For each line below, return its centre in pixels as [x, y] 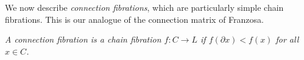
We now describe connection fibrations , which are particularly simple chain [144, 7]
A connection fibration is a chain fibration [83, 39]
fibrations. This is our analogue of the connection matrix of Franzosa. [134, 19]
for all [287, 39]
